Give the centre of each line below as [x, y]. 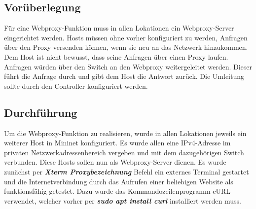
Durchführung [41, 112]
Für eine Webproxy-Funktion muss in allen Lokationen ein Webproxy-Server [119, 28]
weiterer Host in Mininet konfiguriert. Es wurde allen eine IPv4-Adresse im [117, 143]
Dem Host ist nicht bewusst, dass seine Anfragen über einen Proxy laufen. [116, 56]
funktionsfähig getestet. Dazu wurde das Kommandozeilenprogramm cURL [117, 191]
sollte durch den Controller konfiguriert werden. [76, 86]
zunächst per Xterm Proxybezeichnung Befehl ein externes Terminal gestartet [127, 171]
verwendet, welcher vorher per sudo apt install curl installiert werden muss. [123, 200]
